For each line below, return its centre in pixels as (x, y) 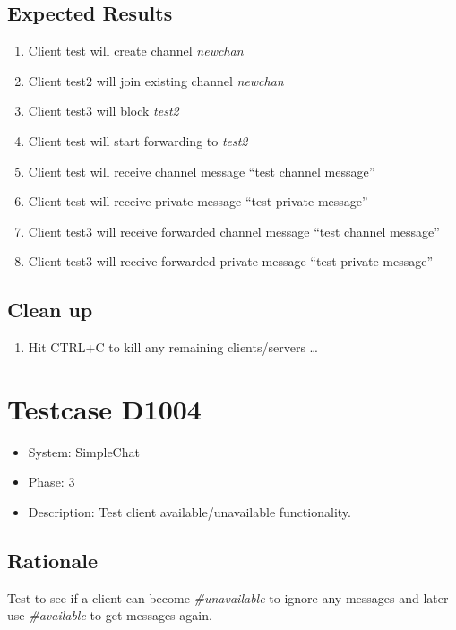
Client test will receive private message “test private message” (198, 201)
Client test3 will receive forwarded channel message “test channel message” (234, 231)
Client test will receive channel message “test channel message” (202, 171)
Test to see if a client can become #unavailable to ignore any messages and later (228, 597)
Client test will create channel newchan (136, 51)
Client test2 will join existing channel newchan (156, 80)
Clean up (50, 310)
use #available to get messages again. (110, 615)
